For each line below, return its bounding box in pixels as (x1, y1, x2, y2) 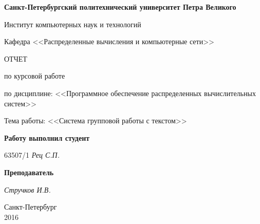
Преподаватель (4, 166, 54, 177)
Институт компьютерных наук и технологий (4, 18, 141, 29)
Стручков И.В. (4, 184, 51, 195)
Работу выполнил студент (4, 132, 90, 143)
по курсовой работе (4, 70, 65, 81)
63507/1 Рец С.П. (4, 150, 60, 160)
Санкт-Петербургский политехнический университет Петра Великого (4, 2, 236, 12)
